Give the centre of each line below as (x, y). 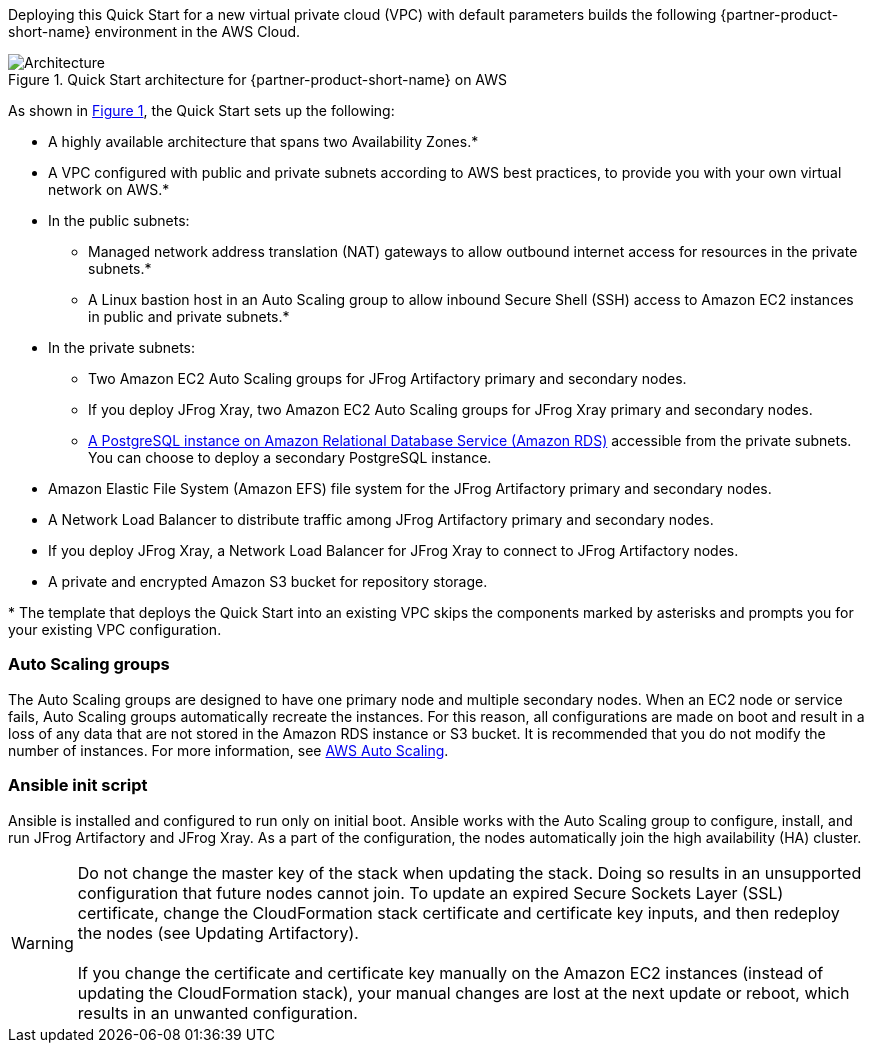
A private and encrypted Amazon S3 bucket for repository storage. (268, 581)
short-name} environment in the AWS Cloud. (154, 31)
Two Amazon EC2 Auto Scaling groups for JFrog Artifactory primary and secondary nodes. (387, 378)
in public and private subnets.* (189, 316)
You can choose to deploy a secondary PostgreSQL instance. (290, 457)
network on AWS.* (109, 189)
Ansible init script (78, 785)
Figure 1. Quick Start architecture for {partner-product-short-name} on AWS (258, 79)
